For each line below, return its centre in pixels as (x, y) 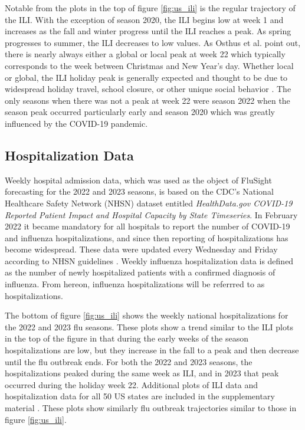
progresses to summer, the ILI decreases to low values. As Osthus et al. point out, (153, 42)
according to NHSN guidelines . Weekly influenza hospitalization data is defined (149, 260)
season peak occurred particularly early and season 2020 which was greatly (140, 112)
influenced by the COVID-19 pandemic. (76, 123)
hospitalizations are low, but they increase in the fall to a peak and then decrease (152, 350)
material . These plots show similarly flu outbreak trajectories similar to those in (151, 408)
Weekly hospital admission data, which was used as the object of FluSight (138, 180)
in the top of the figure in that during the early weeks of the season (127, 338)
